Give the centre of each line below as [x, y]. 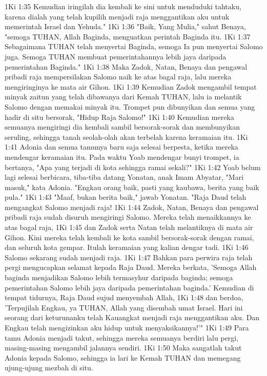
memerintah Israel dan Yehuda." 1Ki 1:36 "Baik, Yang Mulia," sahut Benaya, [125, 26]
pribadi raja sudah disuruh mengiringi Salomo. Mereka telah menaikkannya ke [128, 217]
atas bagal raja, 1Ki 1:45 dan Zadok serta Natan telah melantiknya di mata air [129, 227]
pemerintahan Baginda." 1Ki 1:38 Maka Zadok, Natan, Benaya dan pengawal [126, 66]
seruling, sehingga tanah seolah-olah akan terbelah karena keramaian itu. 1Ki [126, 137]
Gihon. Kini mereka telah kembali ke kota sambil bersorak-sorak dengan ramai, [129, 237]
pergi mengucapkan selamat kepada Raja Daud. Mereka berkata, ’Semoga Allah [131, 267]
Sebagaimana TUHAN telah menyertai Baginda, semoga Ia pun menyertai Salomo [134, 46]
